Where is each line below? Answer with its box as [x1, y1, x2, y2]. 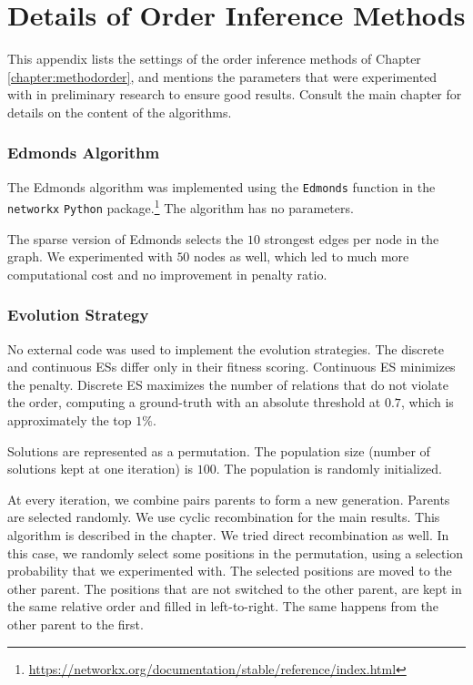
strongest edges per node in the [264, 229, 439, 248]
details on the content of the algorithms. [7, 102, 232, 121]
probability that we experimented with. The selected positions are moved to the [7, 561, 452, 580]
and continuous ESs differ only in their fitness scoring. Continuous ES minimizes [7, 357, 456, 376]
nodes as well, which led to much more [194, 247, 409, 266]
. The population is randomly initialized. [216, 459, 442, 478]
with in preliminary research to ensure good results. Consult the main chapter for [7, 85, 462, 104]
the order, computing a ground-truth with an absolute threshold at [7, 393, 381, 412]
